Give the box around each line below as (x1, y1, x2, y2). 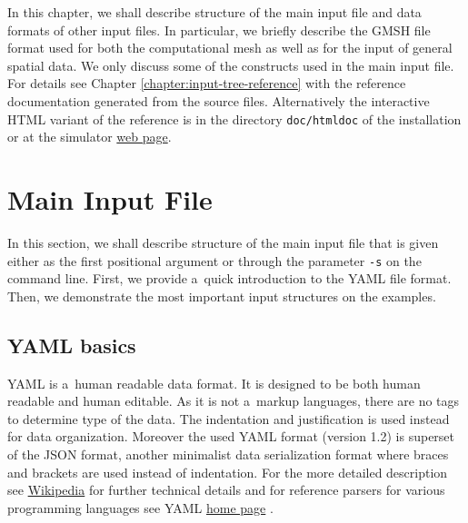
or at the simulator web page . (7, 127, 172, 146)
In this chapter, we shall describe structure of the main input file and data (7, 3, 422, 21)
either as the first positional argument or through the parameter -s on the (7, 251, 422, 270)
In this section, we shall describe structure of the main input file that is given (7, 232, 439, 252)
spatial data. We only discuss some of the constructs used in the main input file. (7, 55, 454, 74)
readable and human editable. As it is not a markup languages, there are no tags (7, 391, 460, 410)
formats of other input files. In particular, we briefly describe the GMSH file (7, 20, 431, 39)
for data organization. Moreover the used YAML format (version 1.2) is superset (7, 427, 455, 446)
